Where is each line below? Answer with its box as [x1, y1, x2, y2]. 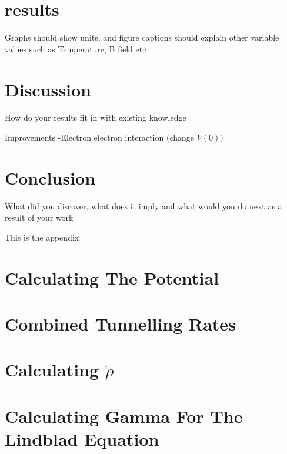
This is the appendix [5, 231, 79, 243]
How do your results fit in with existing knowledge [5, 111, 186, 123]
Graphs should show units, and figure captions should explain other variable [5, 31, 279, 44]
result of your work [5, 211, 74, 223]
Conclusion [5, 165, 96, 189]
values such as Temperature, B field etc [5, 42, 146, 55]
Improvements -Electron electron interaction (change [5, 131, 195, 143]
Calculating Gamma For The [5, 403, 243, 428]
